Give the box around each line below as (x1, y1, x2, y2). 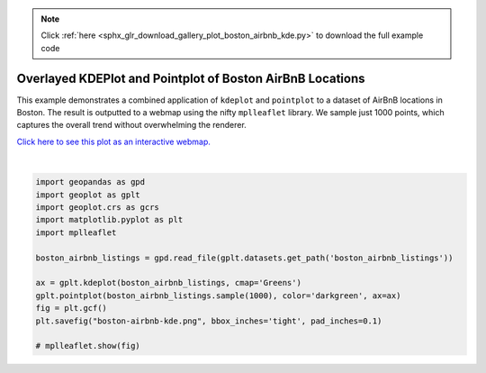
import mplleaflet (35, 227, 117, 238)
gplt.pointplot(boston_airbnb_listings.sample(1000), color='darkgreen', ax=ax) (35, 290, 401, 301)
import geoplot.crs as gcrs (35, 203, 159, 213)
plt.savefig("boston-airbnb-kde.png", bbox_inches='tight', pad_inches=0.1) (35, 315, 382, 326)
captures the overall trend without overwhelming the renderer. (16, 120, 247, 131)
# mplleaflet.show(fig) (35, 341, 141, 351)
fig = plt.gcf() (35, 303, 108, 314)
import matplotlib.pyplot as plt (35, 214, 184, 225)
